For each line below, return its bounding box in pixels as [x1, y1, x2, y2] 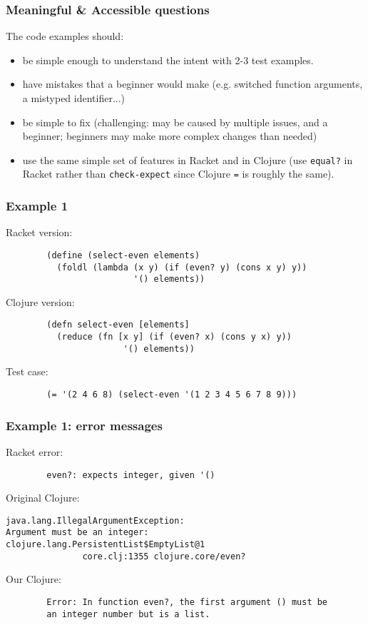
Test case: [6, 364, 48, 379]
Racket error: [6, 444, 63, 459]
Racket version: [6, 225, 73, 240]
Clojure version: [6, 294, 75, 309]
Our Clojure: [6, 571, 61, 586]
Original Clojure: [6, 490, 80, 505]
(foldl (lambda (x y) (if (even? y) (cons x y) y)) [56, 262, 307, 273]
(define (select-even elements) [46, 250, 200, 260]
